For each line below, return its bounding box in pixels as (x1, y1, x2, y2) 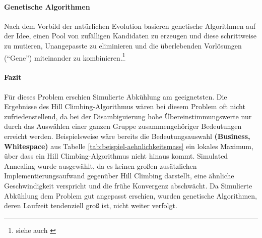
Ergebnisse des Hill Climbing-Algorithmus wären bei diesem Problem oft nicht (4, 101, 245, 112)
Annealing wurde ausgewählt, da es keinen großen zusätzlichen (4, 160, 197, 171)
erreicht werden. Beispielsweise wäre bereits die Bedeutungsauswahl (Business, (4, 131, 250, 141)
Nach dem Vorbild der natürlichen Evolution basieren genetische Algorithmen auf (4, 20, 256, 31)
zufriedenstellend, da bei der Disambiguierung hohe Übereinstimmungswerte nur (4, 111, 252, 121)
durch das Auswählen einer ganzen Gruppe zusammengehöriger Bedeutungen (4, 121, 242, 131)
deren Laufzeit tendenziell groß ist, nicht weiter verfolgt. (4, 200, 177, 211)
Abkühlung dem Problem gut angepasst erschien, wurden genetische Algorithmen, (4, 190, 257, 201)
